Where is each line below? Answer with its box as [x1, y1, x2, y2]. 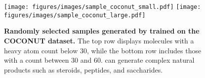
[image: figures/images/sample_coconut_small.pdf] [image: [4, 3, 201, 10]
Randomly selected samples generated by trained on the [4, 26, 200, 36]
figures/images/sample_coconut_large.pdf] [4, 11, 146, 19]
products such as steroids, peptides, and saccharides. [4, 64, 163, 75]
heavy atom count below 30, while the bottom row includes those [4, 45, 202, 55]
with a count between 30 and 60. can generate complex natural [4, 55, 195, 65]
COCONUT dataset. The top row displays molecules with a [4, 35, 194, 45]
